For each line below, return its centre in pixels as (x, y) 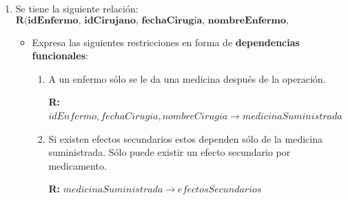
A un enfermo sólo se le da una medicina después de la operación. (187, 78)
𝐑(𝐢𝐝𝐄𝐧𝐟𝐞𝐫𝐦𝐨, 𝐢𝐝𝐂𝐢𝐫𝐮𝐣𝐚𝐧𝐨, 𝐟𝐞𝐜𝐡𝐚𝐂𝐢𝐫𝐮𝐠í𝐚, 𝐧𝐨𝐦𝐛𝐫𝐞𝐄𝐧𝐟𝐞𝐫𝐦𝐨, (152, 20)
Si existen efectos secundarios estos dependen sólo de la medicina (185, 138)
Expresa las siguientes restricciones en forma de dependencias (166, 42)
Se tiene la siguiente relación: (77, 8)
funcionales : (60, 56)
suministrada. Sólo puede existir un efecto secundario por (170, 152)
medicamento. (78, 165)
